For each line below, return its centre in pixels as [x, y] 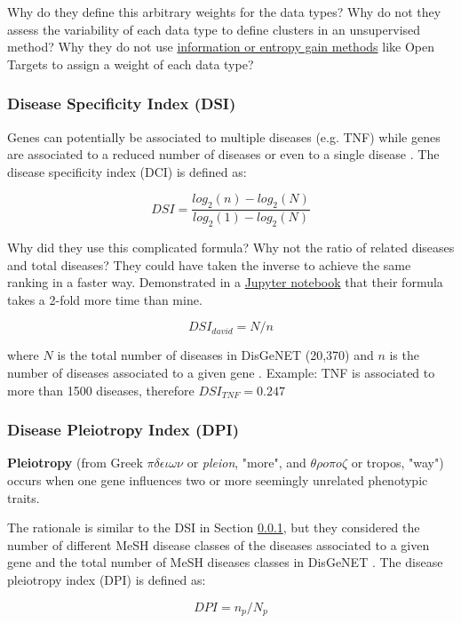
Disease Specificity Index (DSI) [122, 104]
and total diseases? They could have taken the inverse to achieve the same [209, 264]
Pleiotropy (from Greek [75, 463]
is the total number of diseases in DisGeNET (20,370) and [215, 355]
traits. [24, 497]
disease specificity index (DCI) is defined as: [127, 171]
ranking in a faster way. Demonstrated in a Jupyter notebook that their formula [225, 282]
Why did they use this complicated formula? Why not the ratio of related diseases [231, 247]
